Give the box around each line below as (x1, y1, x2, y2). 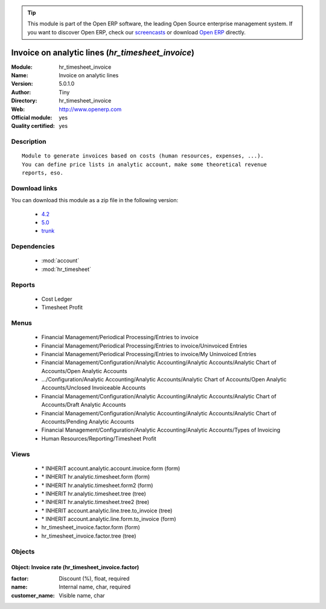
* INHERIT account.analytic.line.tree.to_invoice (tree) (41, 507, 173, 514)
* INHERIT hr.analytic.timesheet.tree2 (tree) (41, 499, 150, 506)
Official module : (11, 114, 53, 121)
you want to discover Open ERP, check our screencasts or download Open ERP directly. (27, 28, 246, 36)
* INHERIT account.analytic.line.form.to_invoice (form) (41, 515, 176, 523)
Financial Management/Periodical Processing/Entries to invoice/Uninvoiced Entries (41, 342, 248, 349)
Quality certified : (11, 123, 56, 130)
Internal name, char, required (59, 583, 131, 591)
